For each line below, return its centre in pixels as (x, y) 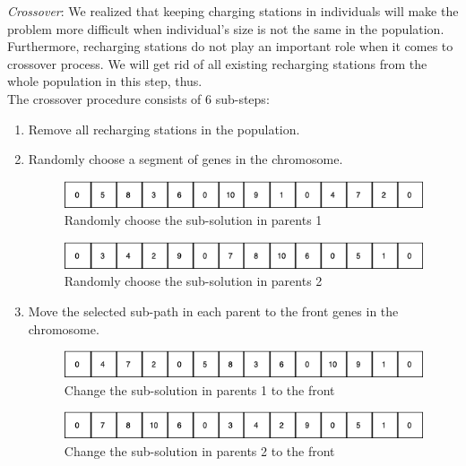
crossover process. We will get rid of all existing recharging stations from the (217, 63)
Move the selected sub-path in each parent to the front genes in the (213, 311)
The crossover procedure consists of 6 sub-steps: (138, 98)
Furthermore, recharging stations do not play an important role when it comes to (230, 46)
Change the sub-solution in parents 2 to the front (199, 450)
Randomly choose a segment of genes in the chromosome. (186, 159)
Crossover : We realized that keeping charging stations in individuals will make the (233, 11)
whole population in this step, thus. (105, 81)
